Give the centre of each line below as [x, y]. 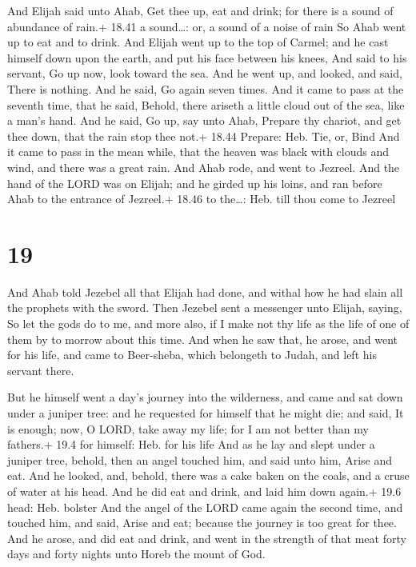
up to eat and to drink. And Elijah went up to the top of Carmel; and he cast [198, 42]
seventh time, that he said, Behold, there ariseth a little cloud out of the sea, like [206, 104]
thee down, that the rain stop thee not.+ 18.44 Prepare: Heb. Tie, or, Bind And [204, 136]
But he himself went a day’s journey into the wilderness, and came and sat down [205, 397]
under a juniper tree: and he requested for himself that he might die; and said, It [206, 413]
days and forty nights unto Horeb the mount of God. [136, 554]
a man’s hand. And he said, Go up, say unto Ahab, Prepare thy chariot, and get [204, 120]
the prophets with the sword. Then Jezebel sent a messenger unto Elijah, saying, [205, 307]
